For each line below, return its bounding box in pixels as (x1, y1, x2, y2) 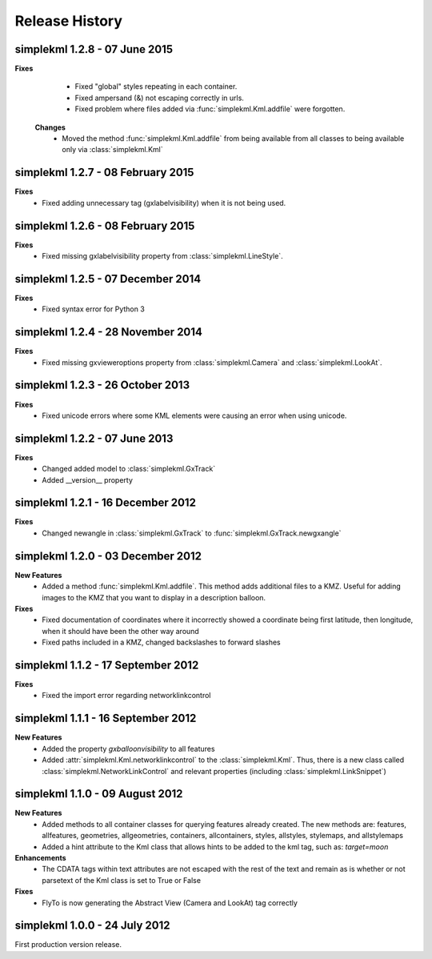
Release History (14, 12, 123, 30)
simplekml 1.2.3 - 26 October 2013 (14, 379, 190, 392)
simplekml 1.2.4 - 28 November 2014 (14, 325, 203, 339)
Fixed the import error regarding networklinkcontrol (42, 691, 211, 700)
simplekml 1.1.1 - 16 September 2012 (14, 712, 197, 725)
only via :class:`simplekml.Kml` (62, 145, 163, 154)
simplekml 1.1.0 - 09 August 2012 (14, 787, 183, 801)
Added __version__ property (42, 475, 134, 484)
